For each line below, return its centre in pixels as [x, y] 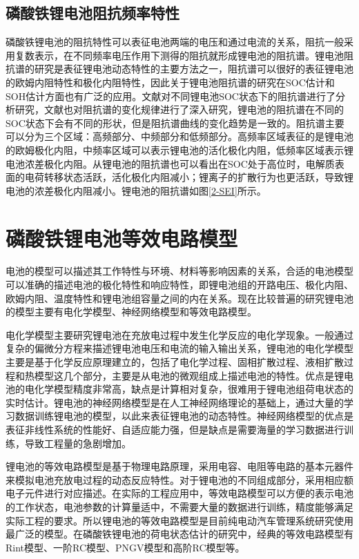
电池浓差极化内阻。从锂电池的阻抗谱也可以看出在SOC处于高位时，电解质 [170, 163]
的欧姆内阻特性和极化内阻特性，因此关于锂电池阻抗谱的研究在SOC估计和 [170, 82]
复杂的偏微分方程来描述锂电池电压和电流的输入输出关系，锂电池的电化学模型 [179, 348]
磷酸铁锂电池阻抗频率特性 [93, 13]
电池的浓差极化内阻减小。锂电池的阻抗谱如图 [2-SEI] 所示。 [136, 190]
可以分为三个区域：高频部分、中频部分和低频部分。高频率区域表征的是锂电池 [179, 136]
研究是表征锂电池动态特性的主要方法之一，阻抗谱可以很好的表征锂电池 [194, 69]
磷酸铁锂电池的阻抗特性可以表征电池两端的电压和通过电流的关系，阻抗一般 [175, 42]
